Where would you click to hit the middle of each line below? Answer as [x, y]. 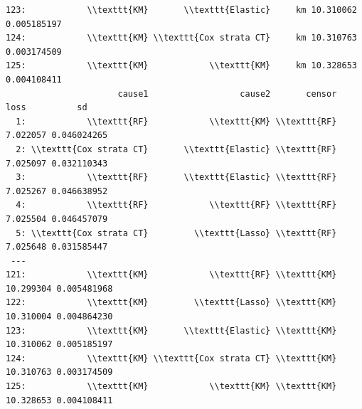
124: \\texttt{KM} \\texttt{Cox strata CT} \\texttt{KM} [171, 358]
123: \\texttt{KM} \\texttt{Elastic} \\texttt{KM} [171, 330]
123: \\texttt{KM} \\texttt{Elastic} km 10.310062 [181, 10]
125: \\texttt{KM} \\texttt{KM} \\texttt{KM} [171, 387]
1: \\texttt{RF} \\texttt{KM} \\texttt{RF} [176, 121]
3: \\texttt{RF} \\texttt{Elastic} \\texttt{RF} [176, 177]
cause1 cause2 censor [227, 94]
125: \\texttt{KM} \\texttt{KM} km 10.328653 [181, 66]
